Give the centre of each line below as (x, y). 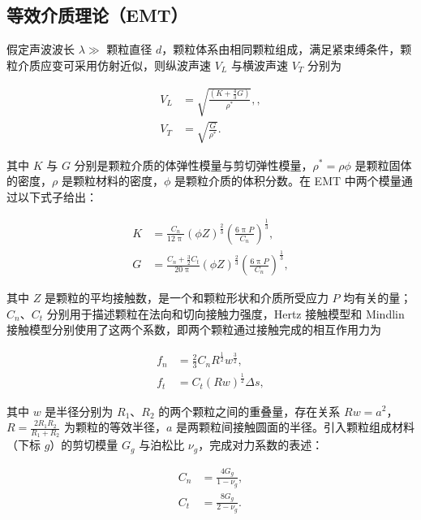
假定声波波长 (41, 49)
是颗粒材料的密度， (112, 181)
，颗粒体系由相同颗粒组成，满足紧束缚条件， (281, 49)
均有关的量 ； (378, 298)
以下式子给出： (57, 196)
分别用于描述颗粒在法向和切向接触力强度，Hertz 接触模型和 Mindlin (226, 313)
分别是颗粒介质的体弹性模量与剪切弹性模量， (193, 165)
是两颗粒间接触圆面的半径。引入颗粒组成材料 (296, 427)
